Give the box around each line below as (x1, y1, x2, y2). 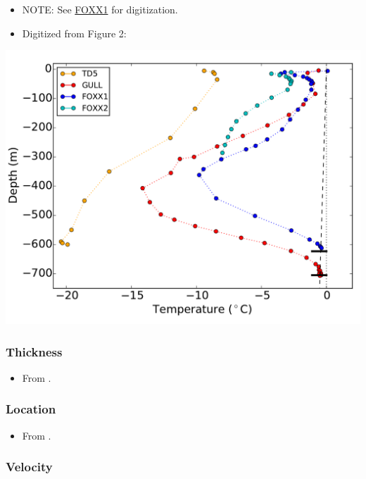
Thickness (6, 342, 63, 360)
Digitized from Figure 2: (22, 25, 127, 40)
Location (6, 400, 56, 418)
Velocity (6, 458, 53, 475)
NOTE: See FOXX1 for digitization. (22, 2, 178, 16)
